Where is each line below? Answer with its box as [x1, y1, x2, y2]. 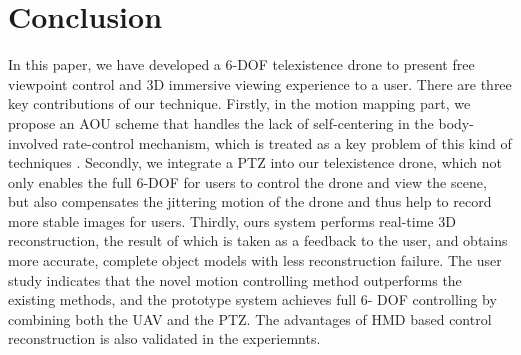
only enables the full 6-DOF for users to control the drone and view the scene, [8, 171, 487, 192]
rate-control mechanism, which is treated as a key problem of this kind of [62, 132, 512, 153]
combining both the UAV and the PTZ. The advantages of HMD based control [8, 308, 492, 329]
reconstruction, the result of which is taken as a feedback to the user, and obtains [8, 230, 508, 251]
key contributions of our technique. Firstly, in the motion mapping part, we [8, 93, 471, 114]
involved [8, 132, 59, 153]
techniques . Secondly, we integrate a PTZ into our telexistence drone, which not [8, 152, 502, 173]
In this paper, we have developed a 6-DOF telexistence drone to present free [8, 54, 475, 75]
